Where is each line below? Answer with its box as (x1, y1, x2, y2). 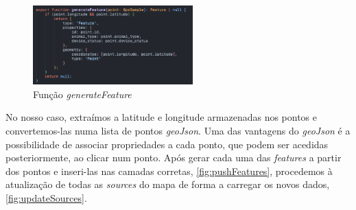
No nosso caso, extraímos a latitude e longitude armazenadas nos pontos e (5, 110, 318, 124)
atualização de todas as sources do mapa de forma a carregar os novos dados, (5, 177, 330, 191)
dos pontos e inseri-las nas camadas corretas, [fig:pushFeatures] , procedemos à (5, 163, 333, 178)
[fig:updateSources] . (5, 190, 87, 205)
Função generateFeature (33, 86, 132, 101)
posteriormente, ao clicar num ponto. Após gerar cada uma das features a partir (5, 150, 342, 165)
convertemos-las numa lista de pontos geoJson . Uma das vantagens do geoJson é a (5, 124, 351, 137)
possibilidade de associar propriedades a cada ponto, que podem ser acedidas (5, 137, 329, 151)
